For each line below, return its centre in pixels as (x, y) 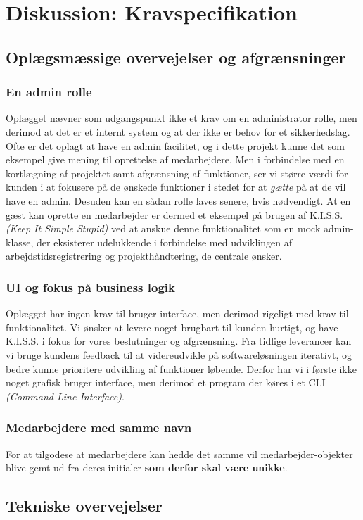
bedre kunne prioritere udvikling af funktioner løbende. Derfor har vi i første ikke (181, 368)
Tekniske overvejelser (84, 506)
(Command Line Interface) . (65, 396)
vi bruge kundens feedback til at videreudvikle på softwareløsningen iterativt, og (179, 354)
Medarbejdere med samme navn (99, 427)
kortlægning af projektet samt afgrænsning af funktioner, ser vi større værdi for (177, 173)
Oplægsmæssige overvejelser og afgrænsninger (176, 57)
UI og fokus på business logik (90, 287)
